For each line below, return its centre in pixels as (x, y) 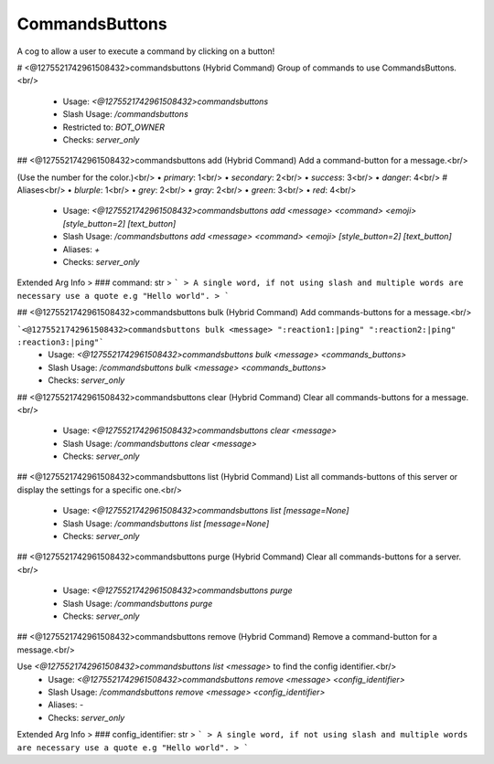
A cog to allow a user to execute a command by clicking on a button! (146, 51)
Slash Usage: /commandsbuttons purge (138, 603)
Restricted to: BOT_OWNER (113, 127)
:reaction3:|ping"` (60, 342)
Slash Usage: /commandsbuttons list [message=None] (166, 523)
